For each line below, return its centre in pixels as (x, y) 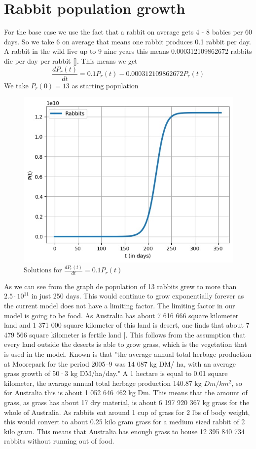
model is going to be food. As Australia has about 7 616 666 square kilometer (121, 315)
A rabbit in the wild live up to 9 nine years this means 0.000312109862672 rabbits (128, 51)
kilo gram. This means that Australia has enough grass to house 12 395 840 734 (124, 431)
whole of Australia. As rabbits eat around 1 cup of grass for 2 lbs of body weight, (127, 412)
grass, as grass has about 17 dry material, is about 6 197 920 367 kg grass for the (127, 402)
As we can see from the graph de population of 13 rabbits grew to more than (120, 286)
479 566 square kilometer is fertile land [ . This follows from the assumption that (125, 334)
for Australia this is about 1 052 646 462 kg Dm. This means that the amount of (126, 393)
